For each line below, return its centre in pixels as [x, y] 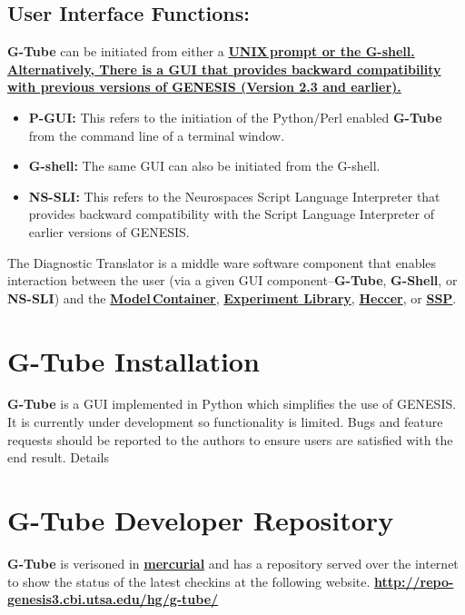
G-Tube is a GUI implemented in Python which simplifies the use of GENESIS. [232, 404]
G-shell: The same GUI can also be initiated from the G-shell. [204, 166]
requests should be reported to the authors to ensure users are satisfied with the [230, 439]
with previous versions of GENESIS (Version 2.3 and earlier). [204, 87]
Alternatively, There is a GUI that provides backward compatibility [224, 69]
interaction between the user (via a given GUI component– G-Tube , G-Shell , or [232, 280]
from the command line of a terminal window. [157, 135]
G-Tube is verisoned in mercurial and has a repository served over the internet [233, 563]
